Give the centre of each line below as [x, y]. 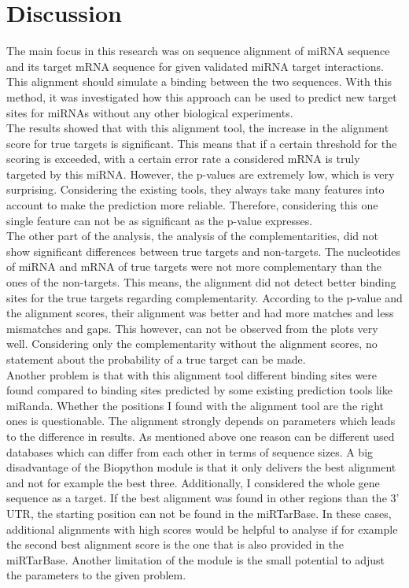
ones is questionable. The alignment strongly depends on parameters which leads [201, 421]
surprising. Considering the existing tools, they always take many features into [195, 189]
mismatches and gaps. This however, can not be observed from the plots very [192, 328]
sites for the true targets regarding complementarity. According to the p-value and [204, 297]
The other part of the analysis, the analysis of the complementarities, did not [193, 236]
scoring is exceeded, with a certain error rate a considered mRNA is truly [183, 159]
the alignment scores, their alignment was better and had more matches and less [200, 313]
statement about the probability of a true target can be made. [156, 359]
